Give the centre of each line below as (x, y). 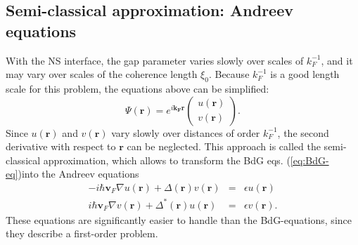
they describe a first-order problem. (82, 233)
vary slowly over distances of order (186, 132)
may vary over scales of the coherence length (102, 74)
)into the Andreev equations (78, 174)
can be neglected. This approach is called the (224, 146)
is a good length (305, 74)
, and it (337, 60)
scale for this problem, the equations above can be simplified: (138, 88)
